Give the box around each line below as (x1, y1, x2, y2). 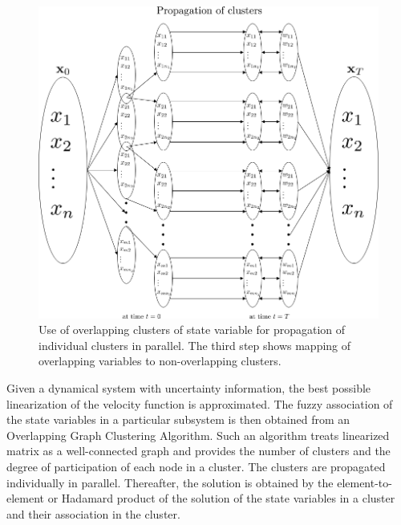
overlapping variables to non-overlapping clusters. (38, 352, 282, 369)
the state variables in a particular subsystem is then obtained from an (6, 411, 350, 428)
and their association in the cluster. (6, 505, 180, 522)
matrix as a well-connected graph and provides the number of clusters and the (6, 442, 391, 459)
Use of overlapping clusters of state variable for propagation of (38, 321, 346, 338)
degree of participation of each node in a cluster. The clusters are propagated (6, 458, 386, 475)
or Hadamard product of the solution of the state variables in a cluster (47, 490, 395, 507)
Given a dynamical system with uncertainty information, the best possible (6, 380, 371, 397)
